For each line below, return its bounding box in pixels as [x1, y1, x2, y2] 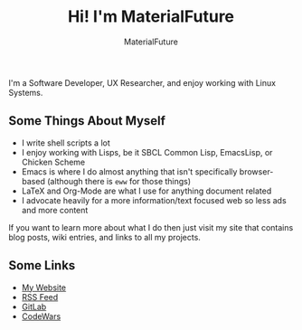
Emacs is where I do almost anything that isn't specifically [21, 165, 238, 177]
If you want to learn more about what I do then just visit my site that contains [8, 222, 294, 232]
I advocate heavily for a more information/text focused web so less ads [21, 194, 287, 205]
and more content [21, 204, 89, 215]
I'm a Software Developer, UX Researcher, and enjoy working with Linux [8, 77, 277, 88]
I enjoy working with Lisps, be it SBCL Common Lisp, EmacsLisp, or [21, 146, 273, 157]
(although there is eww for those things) [47, 175, 192, 186]
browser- [239, 165, 274, 177]
